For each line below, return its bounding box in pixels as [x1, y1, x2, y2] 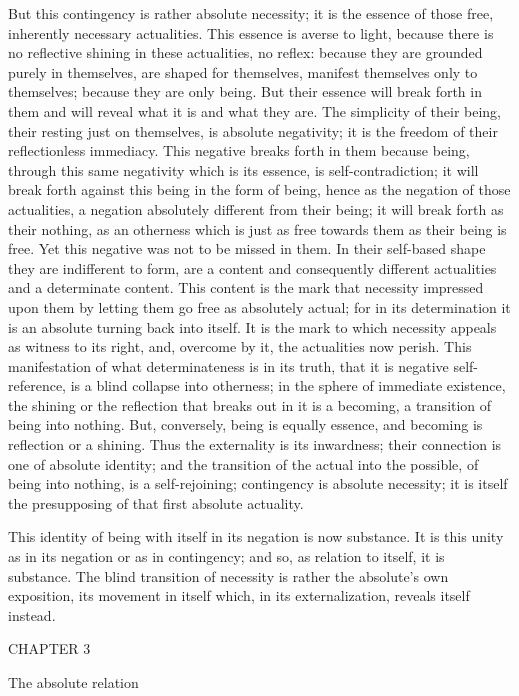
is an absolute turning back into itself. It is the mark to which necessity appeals [8, 316, 497, 337]
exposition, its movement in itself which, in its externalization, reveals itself [8, 585, 470, 606]
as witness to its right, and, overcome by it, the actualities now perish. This [8, 336, 472, 357]
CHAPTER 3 [8, 638, 91, 659]
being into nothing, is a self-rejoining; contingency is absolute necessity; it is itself [8, 473, 508, 494]
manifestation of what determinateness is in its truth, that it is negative [8, 355, 449, 376]
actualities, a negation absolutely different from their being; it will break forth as [8, 198, 504, 219]
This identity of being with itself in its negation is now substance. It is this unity [8, 526, 504, 547]
